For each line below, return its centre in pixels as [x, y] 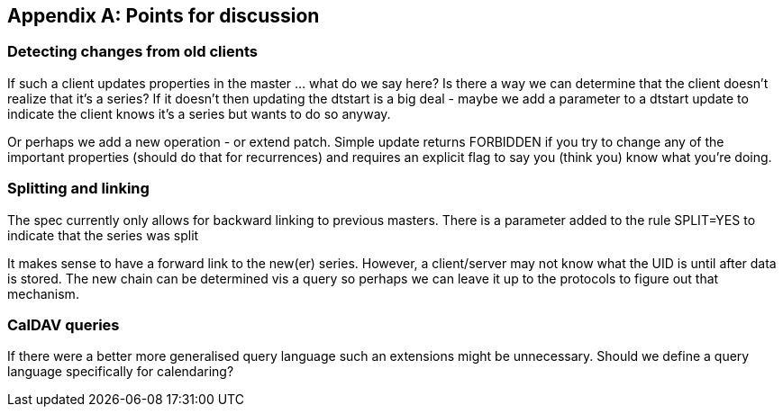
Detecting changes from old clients [132, 52]
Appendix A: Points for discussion [164, 16]
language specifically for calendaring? [121, 372]
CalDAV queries [64, 324]
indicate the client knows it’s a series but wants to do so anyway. [199, 113]
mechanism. [43, 293]
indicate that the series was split [103, 235]
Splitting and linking [78, 189]
